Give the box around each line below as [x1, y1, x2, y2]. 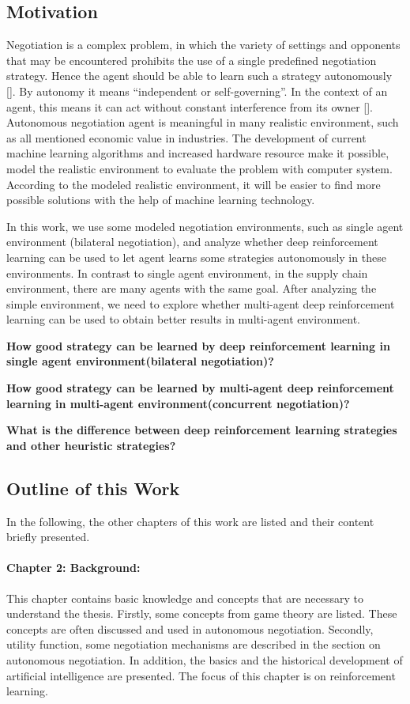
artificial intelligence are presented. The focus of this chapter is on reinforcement [6, 667, 396, 683]
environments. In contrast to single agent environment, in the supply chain [6, 264, 368, 281]
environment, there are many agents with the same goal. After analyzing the [6, 280, 377, 297]
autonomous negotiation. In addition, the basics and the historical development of [6, 652, 403, 668]
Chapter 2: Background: [6, 559, 141, 576]
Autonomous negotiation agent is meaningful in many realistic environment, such [6, 114, 399, 131]
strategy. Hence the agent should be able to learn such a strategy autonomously [6, 67, 393, 84]
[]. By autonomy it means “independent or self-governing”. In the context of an [6, 82, 388, 99]
